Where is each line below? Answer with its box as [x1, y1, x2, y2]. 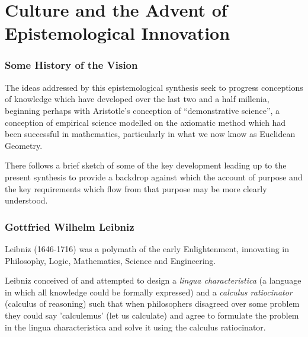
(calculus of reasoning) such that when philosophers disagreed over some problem [5, 297, 300, 310]
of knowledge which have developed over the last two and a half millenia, [5, 93, 269, 105]
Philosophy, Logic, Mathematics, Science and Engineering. [5, 254, 216, 266]
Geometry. [5, 139, 43, 151]
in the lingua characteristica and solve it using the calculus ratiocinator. [5, 320, 266, 333]
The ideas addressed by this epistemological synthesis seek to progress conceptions [5, 81, 303, 93]
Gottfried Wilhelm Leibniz [5, 219, 134, 234]
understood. [5, 194, 48, 206]
